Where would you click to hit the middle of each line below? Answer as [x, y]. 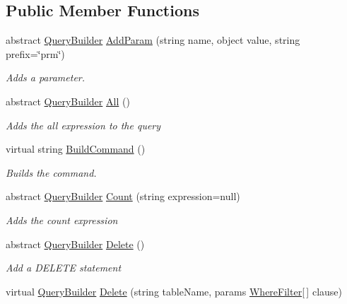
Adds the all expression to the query [83, 125]
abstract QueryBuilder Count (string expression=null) [123, 196]
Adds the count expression [62, 220]
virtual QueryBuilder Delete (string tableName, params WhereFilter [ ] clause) [174, 291]
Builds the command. [51, 172]
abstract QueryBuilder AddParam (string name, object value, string [153, 40]
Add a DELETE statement [64, 268]
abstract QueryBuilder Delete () [75, 244]
